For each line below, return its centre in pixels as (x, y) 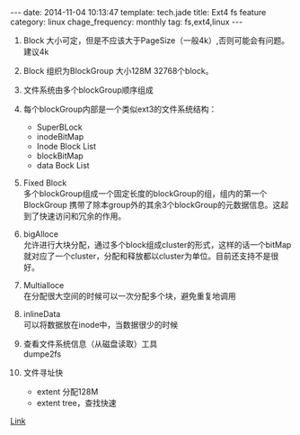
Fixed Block (45, 183)
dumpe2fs (42, 354)
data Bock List (63, 165)
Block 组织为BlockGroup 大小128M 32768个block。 (118, 71)
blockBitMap (60, 156)
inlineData (42, 314)
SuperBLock (60, 127)
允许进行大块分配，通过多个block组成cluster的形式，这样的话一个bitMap (157, 245)
